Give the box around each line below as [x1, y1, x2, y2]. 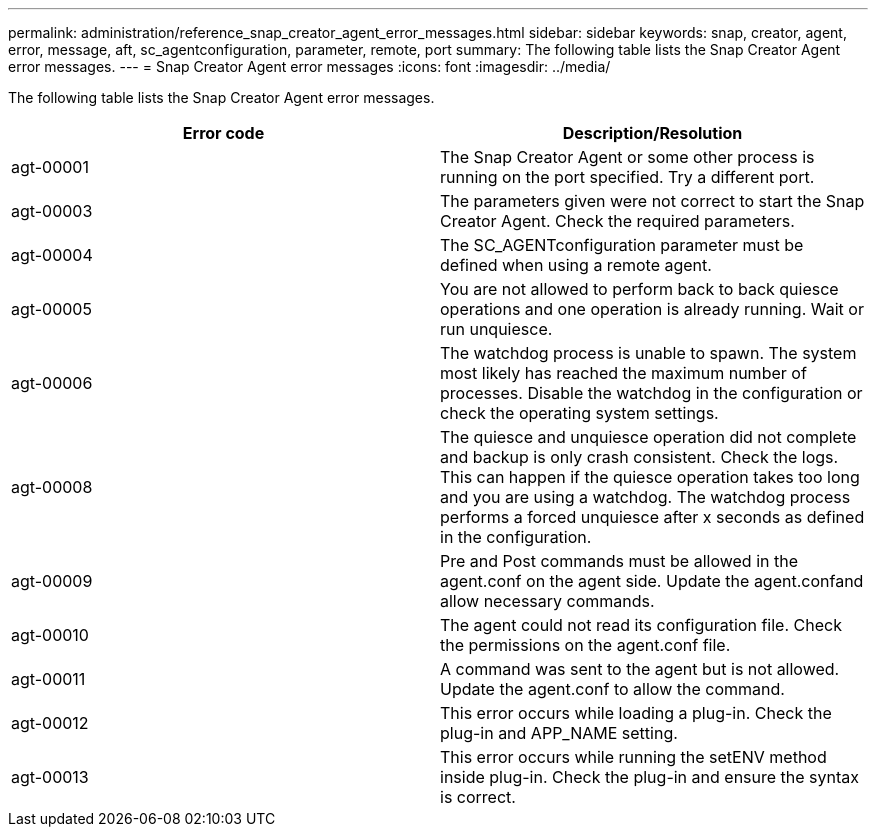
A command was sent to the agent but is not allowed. [440, 659, 840, 679]
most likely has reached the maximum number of [440, 363, 807, 383]
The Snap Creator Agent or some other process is [440, 147, 815, 167]
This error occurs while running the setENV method [440, 747, 827, 767]
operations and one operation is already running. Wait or [440, 299, 864, 319]
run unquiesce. [440, 319, 553, 339]
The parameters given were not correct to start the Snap [440, 191, 865, 211]
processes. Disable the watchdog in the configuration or [440, 383, 863, 403]
